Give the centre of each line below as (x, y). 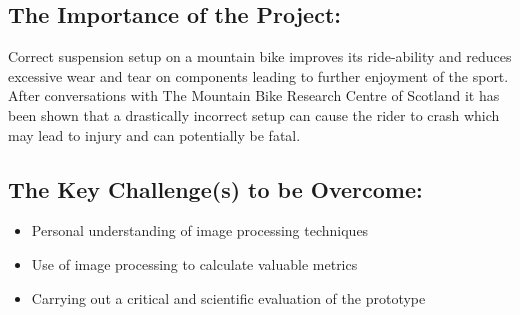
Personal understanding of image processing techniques (200, 230)
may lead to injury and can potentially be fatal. (154, 134)
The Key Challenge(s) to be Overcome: (215, 188)
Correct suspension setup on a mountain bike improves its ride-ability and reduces (260, 56)
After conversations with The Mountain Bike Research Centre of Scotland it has (254, 95)
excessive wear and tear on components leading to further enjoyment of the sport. (258, 75)
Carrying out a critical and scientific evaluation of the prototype (228, 297)
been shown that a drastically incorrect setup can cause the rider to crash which (254, 114)
